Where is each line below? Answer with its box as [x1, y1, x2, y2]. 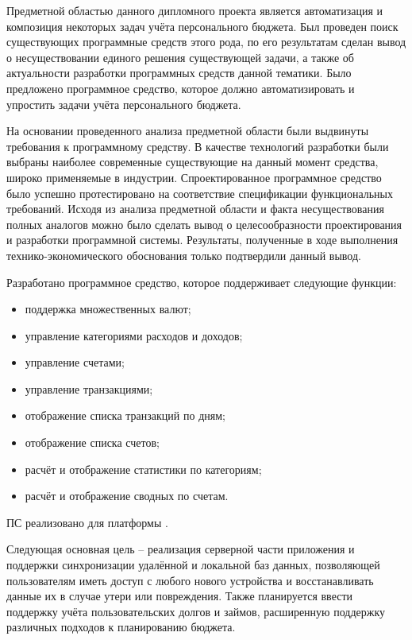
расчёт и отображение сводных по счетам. [25, 487, 229, 504]
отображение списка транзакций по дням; [25, 407, 225, 424]
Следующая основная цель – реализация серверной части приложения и [6, 541, 355, 557]
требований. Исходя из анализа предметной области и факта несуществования [6, 200, 384, 217]
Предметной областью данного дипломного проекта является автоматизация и [6, 2, 383, 18]
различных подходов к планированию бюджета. [6, 619, 236, 635]
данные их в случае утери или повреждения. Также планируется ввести [6, 588, 353, 604]
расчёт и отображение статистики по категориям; [25, 460, 262, 477]
